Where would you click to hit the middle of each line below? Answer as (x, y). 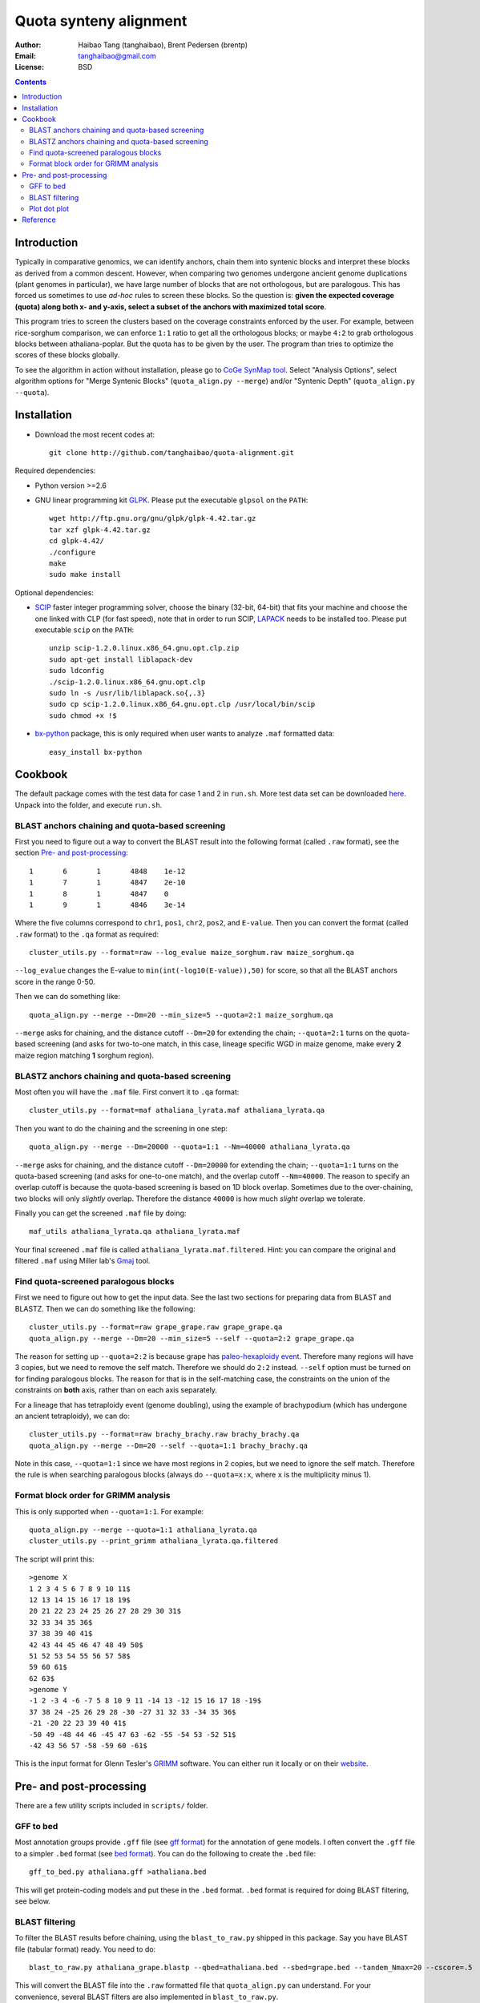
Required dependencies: (55, 471)
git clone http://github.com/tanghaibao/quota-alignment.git (171, 452)
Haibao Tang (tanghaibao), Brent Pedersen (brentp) (163, 45)
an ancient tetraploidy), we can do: (72, 1416)
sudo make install (85, 574)
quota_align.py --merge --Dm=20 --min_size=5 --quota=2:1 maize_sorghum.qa (181, 1015)
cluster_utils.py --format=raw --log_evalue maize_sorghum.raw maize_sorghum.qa (192, 953)
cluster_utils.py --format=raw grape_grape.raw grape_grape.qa (156, 1327)
